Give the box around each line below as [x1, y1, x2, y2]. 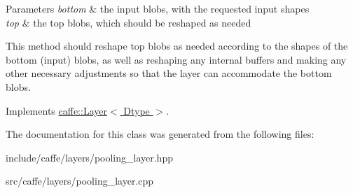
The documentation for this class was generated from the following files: [6, 127, 314, 141]
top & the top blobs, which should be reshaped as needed [6, 15, 251, 29]
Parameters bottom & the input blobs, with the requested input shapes [6, 1, 310, 15]
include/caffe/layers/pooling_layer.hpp [6, 150, 173, 164]
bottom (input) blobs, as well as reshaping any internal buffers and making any [6, 52, 347, 66]
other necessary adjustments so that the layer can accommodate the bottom [6, 66, 332, 80]
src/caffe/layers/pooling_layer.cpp [6, 173, 154, 188]
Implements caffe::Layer [6, 103, 107, 117]
